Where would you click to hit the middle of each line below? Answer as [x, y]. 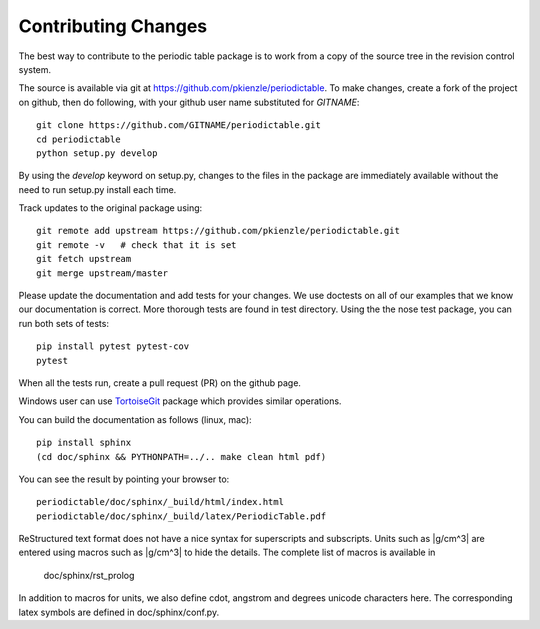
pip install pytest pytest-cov [113, 346]
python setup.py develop [97, 153]
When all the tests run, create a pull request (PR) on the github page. [160, 382]
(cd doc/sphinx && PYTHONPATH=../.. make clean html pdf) [181, 456]
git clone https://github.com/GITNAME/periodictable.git [179, 125]
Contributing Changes [113, 26]
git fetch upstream [84, 259]
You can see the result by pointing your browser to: [124, 479]
